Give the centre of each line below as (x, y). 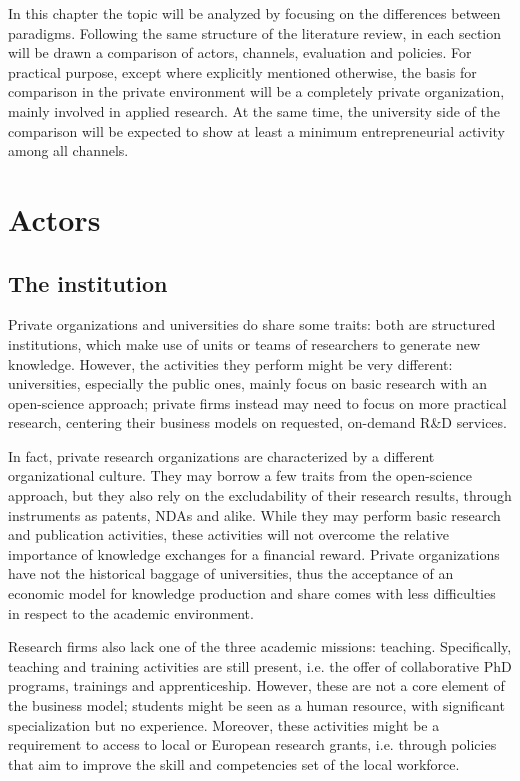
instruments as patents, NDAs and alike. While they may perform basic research (254, 514)
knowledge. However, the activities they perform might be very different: (230, 363)
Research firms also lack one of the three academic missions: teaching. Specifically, (260, 646)
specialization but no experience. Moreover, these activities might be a (224, 724)
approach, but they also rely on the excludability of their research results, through (260, 495)
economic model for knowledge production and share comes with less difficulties (252, 593)
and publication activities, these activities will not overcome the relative (228, 534)
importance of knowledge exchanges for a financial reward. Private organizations (254, 553)
